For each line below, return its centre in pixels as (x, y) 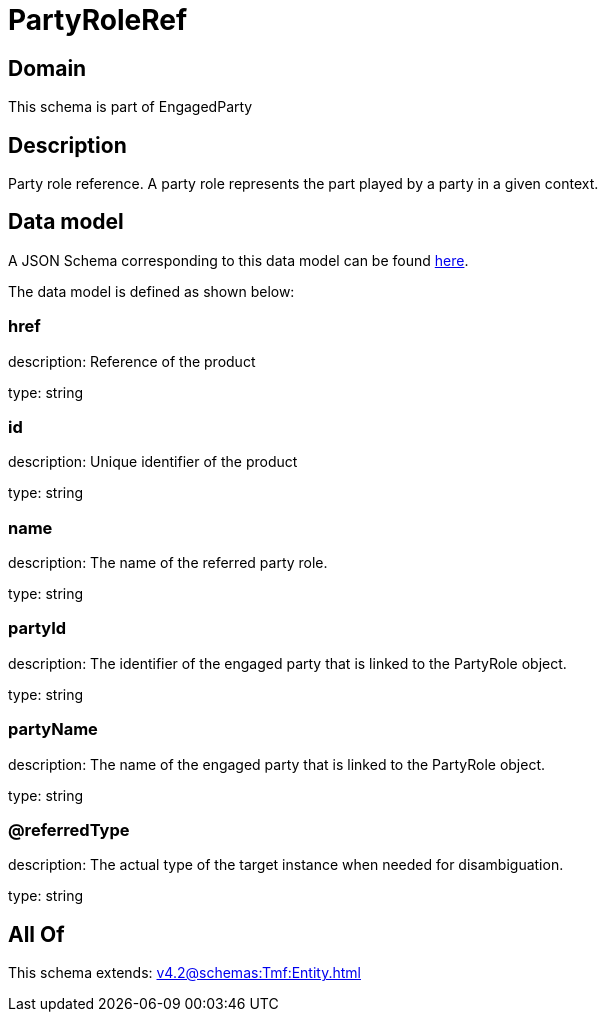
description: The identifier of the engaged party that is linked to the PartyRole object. (287, 663)
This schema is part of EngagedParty (130, 107)
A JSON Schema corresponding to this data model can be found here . (238, 260)
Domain (47, 68)
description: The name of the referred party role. (168, 563)
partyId (37, 628)
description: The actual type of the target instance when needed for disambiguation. (286, 865)
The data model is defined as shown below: (151, 291)
